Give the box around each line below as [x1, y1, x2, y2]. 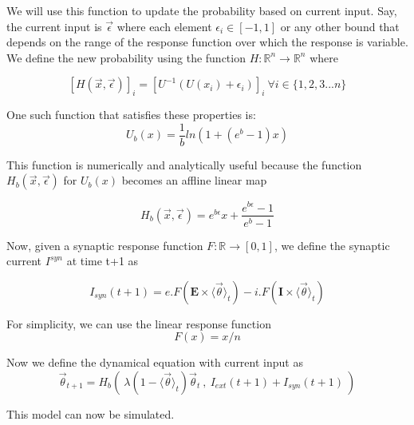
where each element [116, 18, 212, 34]
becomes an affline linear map [121, 172, 267, 189]
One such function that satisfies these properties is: [6, 106, 256, 123]
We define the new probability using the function [6, 49, 246, 66]
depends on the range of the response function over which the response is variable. [6, 34, 408, 50]
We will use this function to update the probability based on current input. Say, [6, 2, 397, 18]
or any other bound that [280, 18, 400, 34]
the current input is [6, 18, 102, 34]
